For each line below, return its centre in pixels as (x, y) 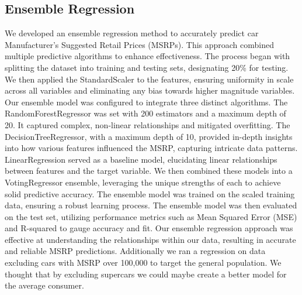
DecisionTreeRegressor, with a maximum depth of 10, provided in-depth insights (149, 136)
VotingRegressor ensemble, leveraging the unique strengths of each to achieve (143, 182)
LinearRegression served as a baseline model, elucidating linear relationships (141, 159)
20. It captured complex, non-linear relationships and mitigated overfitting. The (147, 124)
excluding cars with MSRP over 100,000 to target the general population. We (143, 263)
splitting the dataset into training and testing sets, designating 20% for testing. (147, 67)
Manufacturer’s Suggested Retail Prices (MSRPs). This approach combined (140, 44)
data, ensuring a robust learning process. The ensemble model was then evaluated (151, 205)
